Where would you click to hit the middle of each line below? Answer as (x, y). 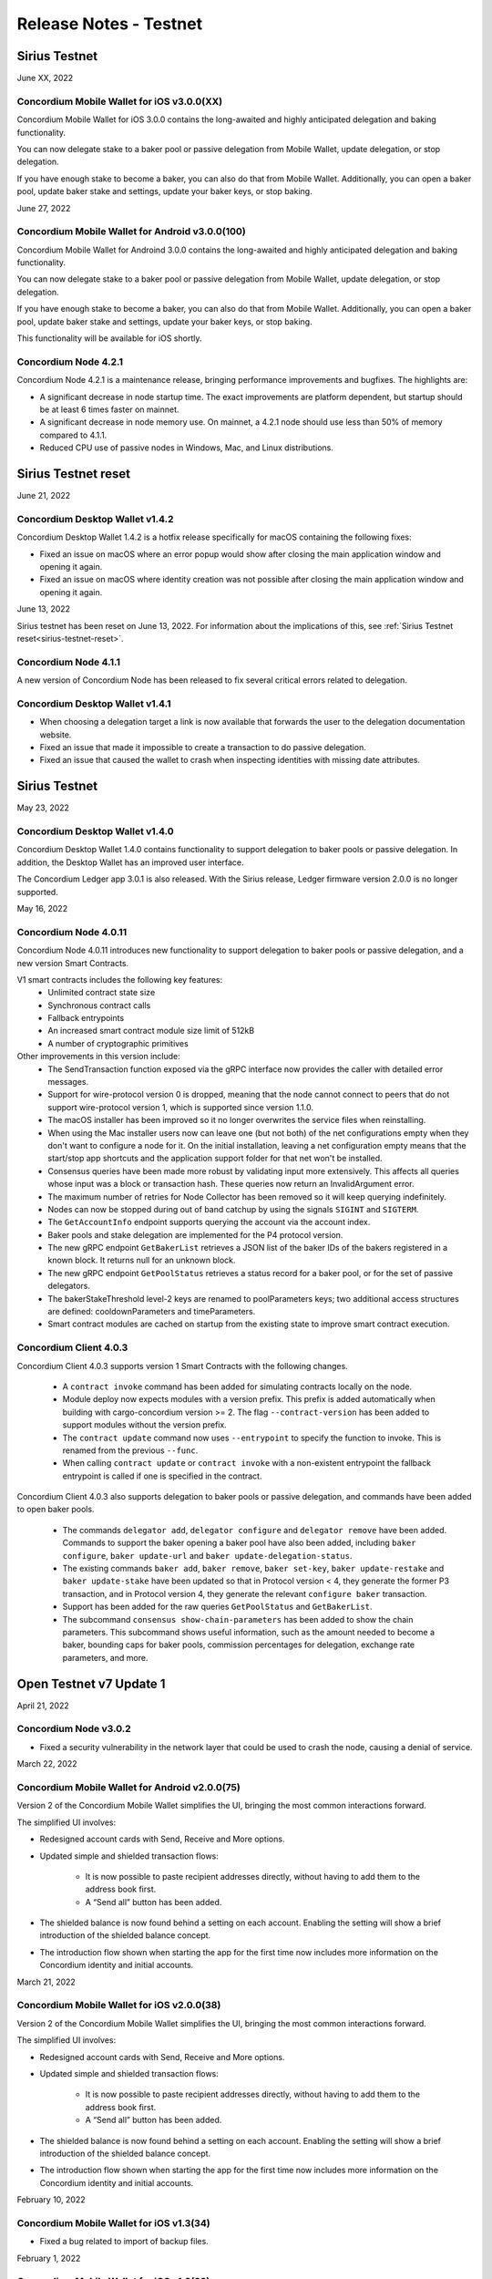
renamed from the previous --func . (130, 1450)
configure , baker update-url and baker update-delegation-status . (207, 1555)
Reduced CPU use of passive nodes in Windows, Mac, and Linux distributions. (187, 448)
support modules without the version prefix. (144, 1425)
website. (56, 735)
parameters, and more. (105, 1657)
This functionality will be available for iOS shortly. (109, 338)
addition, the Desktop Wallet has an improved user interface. (131, 862)
